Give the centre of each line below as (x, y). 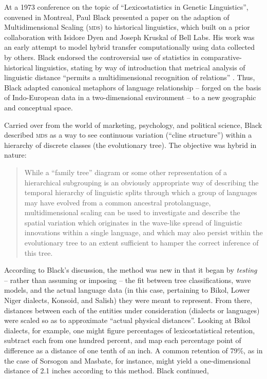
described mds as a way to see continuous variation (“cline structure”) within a (128, 135)
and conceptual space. (39, 107)
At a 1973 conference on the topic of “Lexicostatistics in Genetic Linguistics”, (126, 7)
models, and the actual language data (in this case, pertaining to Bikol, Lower (127, 290)
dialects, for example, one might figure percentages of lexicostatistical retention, (130, 330)
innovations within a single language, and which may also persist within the (144, 232)
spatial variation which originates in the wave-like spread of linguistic (133, 222)
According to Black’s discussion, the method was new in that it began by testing (131, 270)
